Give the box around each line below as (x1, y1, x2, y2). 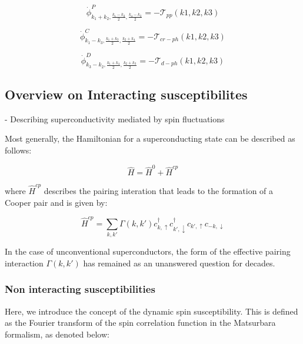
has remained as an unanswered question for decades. (83, 256, 275, 269)
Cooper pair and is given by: (5, 196, 108, 208)
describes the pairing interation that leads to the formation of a (44, 185, 274, 197)
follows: (5, 144, 32, 156)
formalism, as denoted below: (5, 328, 109, 340)
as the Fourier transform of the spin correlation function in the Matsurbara (5, 316, 276, 329)
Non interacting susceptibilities (5, 282, 155, 296)
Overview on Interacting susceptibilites (5, 85, 248, 103)
